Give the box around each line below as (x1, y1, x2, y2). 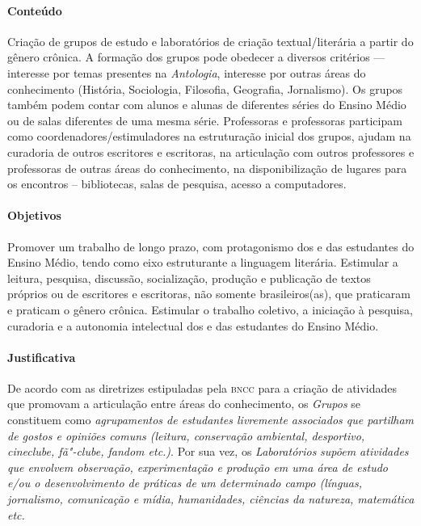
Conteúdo (7, 2, 62, 19)
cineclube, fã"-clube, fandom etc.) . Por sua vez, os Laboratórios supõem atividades (7, 443, 409, 460)
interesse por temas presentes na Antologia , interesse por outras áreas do (7, 64, 366, 81)
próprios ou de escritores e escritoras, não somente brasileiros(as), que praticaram (7, 285, 410, 302)
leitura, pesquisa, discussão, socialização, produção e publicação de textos (7, 269, 371, 286)
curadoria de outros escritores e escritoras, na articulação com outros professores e (7, 143, 415, 160)
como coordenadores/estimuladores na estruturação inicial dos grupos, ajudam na (7, 128, 411, 145)
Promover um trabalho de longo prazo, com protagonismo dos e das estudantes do (7, 238, 415, 255)
